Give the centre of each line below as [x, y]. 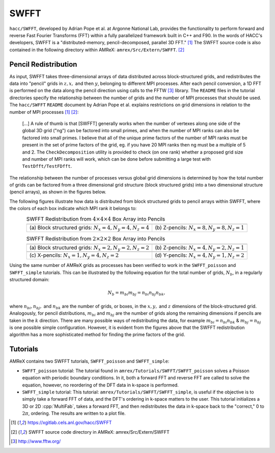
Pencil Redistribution [43, 64]
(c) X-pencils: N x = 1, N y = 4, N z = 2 [74, 256]
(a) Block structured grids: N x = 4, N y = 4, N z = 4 [89, 228]
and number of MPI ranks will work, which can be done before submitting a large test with [116, 159]
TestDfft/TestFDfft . [47, 166]
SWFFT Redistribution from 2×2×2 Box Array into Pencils [96, 239]
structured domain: [29, 280]
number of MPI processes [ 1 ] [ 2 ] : [44, 112]
